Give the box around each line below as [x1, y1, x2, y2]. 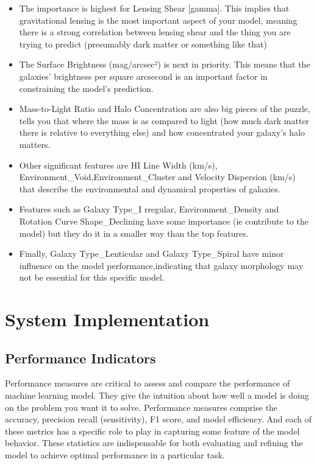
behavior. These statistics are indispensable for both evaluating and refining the [5, 436, 303, 449]
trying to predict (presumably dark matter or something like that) [19, 37, 267, 50]
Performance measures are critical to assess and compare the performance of [5, 377, 290, 390]
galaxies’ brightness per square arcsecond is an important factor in [19, 69, 268, 82]
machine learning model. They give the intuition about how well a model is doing [5, 389, 309, 402]
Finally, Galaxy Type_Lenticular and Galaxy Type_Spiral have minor [19, 247, 284, 260]
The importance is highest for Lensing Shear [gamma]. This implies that [19, 2, 290, 14]
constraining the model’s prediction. [19, 82, 154, 94]
